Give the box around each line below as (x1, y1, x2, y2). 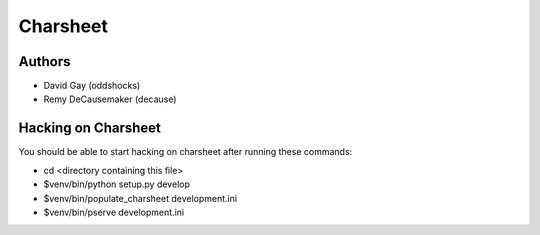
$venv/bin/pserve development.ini (43, 206, 185, 218)
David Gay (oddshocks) (43, 80, 141, 92)
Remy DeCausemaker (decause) (43, 93, 177, 105)
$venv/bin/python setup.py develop (43, 178, 190, 190)
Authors (18, 53, 71, 70)
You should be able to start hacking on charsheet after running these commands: (18, 146, 353, 158)
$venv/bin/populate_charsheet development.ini (43, 192, 238, 204)
